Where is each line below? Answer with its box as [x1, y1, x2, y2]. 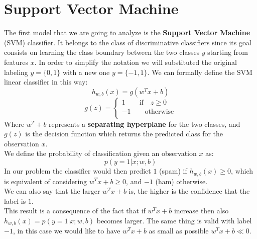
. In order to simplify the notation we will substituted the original [34, 56, 237, 67]
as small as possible [149, 225, 209, 236]
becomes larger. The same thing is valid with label [96, 215, 252, 225]
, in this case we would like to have [13, 225, 120, 236]
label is [4, 195, 26, 206]
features [4, 56, 28, 67]
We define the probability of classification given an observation [4, 148, 197, 158]
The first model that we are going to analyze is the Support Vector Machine [4, 27, 250, 38]
